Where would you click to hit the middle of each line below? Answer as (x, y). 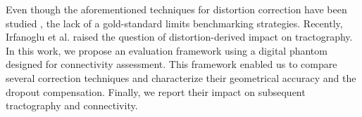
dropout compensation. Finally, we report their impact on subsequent (156, 91)
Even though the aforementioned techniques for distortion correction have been (176, 9)
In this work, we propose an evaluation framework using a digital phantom (167, 50)
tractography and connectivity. (72, 105)
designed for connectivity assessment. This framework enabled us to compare (171, 64)
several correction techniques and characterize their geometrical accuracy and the (181, 77)
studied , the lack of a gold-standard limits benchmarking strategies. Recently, (174, 23)
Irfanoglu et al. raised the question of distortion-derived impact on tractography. (179, 37)
